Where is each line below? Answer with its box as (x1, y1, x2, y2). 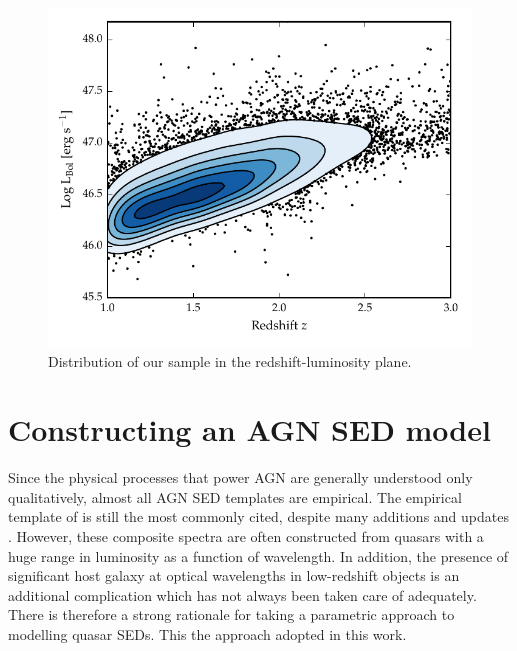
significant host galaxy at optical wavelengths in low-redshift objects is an (8, 565, 460, 586)
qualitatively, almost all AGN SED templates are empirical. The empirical (8, 486, 462, 507)
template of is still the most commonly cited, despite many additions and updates (8, 506, 509, 527)
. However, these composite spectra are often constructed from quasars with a (8, 526, 484, 547)
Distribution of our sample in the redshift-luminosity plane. (48, 350, 412, 371)
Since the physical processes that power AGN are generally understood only (8, 467, 473, 488)
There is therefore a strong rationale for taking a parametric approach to (8, 604, 455, 625)
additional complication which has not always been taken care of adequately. (8, 584, 477, 605)
